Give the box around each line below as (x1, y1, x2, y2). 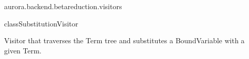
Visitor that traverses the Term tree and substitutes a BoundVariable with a (4, 35, 245, 46)
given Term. (4, 45, 42, 55)
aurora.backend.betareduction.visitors (4, 1, 122, 11)
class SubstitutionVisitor (4, 18, 79, 28)
